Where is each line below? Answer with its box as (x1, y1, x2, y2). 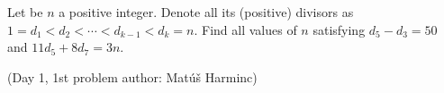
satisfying (313, 20, 366, 38)
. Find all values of (194, 20, 297, 38)
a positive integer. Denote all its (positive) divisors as (59, 3, 354, 21)
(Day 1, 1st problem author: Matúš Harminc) (7, 67, 258, 86)
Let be (7, 3, 43, 21)
